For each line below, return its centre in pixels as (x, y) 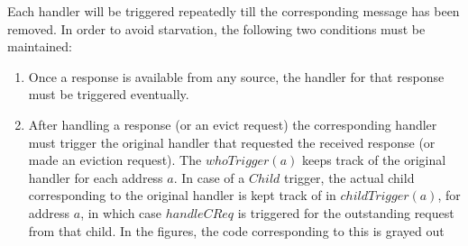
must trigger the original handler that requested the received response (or (232, 142)
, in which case (121, 212)
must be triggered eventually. (109, 94)
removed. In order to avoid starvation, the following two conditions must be (216, 28)
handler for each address (96, 177)
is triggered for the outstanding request (346, 212)
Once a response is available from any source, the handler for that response (236, 76)
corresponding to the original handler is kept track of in (182, 195)
